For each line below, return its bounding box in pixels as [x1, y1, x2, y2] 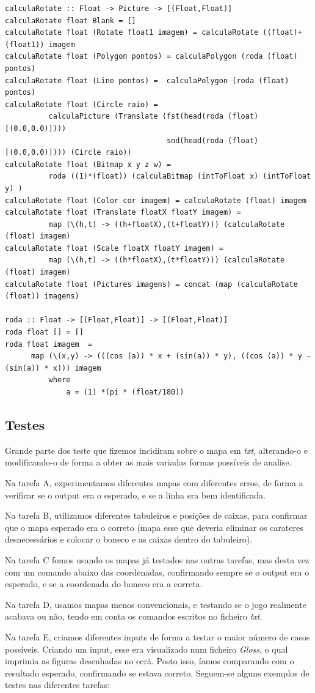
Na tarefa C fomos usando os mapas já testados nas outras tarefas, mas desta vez [5, 553, 310, 566]
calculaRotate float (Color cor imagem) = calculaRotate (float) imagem [5, 196, 306, 205]
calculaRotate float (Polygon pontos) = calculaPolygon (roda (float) [5, 52, 298, 61]
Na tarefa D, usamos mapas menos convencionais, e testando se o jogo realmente [5, 598, 306, 610]
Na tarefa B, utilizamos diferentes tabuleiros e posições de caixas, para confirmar [5, 509, 308, 522]
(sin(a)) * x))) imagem [5, 363, 101, 372]
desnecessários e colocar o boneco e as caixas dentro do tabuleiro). [5, 533, 253, 546]
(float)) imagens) [5, 292, 79, 301]
